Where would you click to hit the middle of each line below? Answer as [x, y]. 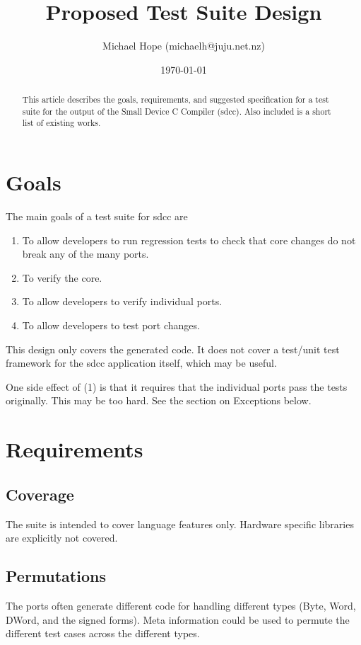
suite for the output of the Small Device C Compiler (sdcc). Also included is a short [177, 111]
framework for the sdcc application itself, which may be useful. [141, 363]
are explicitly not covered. [62, 538]
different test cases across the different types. [103, 633]
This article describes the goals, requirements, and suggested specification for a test [176, 99]
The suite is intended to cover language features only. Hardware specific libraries [180, 524]
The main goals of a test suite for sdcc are [97, 216]
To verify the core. [62, 277]
